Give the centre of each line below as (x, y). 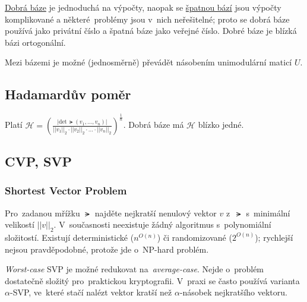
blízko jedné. (221, 125)
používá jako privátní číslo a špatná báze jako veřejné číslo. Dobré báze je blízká (151, 31)
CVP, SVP (39, 161)
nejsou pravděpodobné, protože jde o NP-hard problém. (107, 249)
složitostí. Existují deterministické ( (69, 237)
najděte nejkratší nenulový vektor (156, 213)
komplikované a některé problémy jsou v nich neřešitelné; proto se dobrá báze (147, 19)
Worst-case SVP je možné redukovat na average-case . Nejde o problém (134, 269)
